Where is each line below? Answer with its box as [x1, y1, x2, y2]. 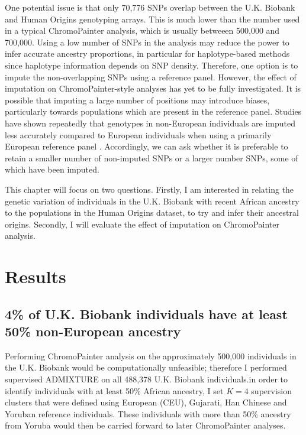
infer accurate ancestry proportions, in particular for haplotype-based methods [5, 47, 290, 60]
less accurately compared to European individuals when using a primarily [5, 128, 272, 141]
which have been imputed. [5, 163, 99, 176]
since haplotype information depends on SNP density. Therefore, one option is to [5, 59, 298, 71]
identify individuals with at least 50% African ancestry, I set [5, 384, 224, 397]
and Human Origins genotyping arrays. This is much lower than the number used [5, 12, 300, 25]
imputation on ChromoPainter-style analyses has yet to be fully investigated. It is [5, 82, 301, 95]
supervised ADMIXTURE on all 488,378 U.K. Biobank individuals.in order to [5, 373, 288, 385]
